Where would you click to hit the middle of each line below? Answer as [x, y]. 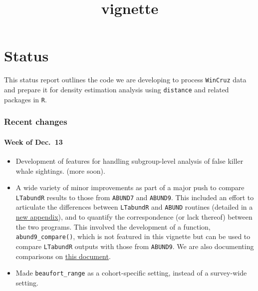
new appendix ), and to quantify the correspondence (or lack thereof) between [134, 217]
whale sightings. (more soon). [60, 170]
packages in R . [25, 99]
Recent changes [36, 122]
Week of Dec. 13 [33, 142]
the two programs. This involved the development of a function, [113, 226]
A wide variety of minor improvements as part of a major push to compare [130, 187]
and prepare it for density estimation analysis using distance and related [117, 89]
